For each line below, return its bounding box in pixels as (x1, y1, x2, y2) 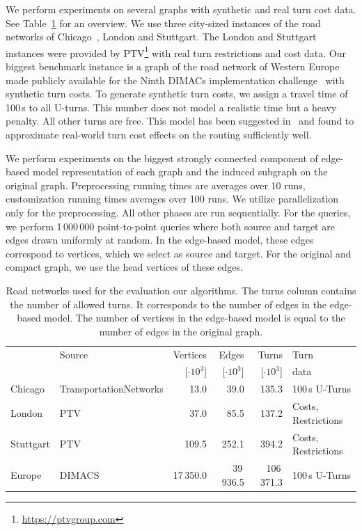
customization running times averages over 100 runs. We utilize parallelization (6, 191, 339, 206)
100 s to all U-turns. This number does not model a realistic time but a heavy (6, 100, 337, 114)
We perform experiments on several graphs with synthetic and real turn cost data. (6, 2, 356, 16)
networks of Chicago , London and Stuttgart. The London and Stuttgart (6, 29, 317, 44)
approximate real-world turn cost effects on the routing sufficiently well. (6, 127, 312, 141)
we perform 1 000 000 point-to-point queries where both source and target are (6, 219, 335, 233)
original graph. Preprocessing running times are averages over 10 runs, (6, 177, 306, 192)
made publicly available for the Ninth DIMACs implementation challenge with (6, 72, 345, 87)
